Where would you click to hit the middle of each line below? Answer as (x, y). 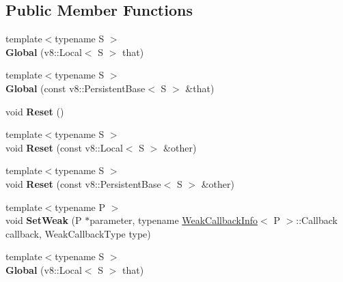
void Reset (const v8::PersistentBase (83, 183)
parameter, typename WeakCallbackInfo (174, 220)
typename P (80, 207)
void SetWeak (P (44, 220)
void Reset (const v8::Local (64, 147)
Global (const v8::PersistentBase (76, 88)
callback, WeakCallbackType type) (78, 233)
